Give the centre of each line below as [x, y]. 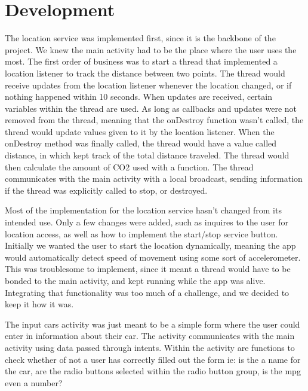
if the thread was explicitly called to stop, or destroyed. [106, 190]
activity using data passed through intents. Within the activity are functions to [150, 347]
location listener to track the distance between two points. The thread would [145, 73]
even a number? [34, 382]
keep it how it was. [39, 304]
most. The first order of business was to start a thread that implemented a [141, 61]
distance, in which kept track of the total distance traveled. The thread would [147, 155]
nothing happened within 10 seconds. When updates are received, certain [138, 97]
